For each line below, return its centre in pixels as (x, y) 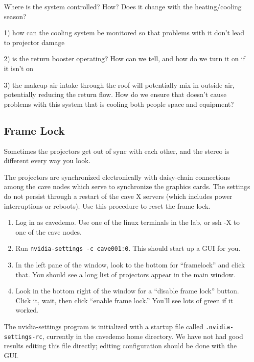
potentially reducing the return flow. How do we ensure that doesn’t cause (115, 94)
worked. (27, 310)
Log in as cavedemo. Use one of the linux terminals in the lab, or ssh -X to (127, 222)
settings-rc (23, 337)
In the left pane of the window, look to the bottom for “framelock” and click (130, 264)
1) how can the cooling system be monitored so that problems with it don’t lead (124, 33)
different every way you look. (47, 160)
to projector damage (34, 42)
